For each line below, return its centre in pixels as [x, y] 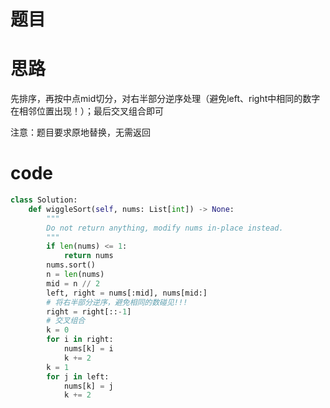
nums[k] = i [88, 349]
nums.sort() [71, 265]
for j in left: [78, 376]
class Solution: [44, 200]
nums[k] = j [88, 386]
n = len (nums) [75, 275]
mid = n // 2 [73, 283]
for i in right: [80, 340]
